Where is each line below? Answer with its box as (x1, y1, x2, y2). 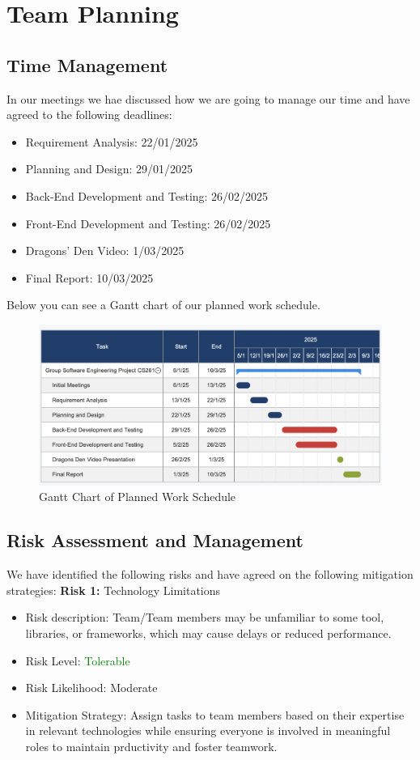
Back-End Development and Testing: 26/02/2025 (25, 187, 269, 204)
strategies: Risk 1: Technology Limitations (6, 581, 221, 598)
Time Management (6, 52, 168, 77)
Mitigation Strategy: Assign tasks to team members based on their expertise (25, 706, 405, 723)
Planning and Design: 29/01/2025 (25, 160, 193, 177)
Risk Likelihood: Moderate (25, 679, 158, 696)
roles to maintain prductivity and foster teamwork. (25, 738, 278, 754)
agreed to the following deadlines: (6, 106, 172, 123)
